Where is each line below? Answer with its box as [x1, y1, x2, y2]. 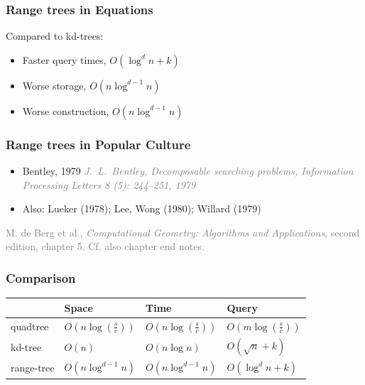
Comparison [6, 269, 76, 286]
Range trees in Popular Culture [6, 135, 191, 153]
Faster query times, [22, 52, 107, 67]
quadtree [11, 318, 49, 333]
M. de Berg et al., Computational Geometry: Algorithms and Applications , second [6, 224, 360, 239]
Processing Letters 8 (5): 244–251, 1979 [22, 177, 196, 192]
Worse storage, [22, 77, 87, 92]
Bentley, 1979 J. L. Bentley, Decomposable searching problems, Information [22, 163, 354, 178]
